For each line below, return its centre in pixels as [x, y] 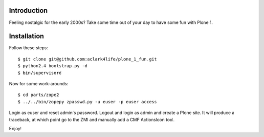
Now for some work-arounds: [39, 83]
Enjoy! [15, 128]
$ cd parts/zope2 [38, 95]
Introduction [28, 10]
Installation [26, 36]
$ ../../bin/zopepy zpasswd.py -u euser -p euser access [88, 102]
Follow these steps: [29, 48]
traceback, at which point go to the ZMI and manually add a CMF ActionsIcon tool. [92, 119]
